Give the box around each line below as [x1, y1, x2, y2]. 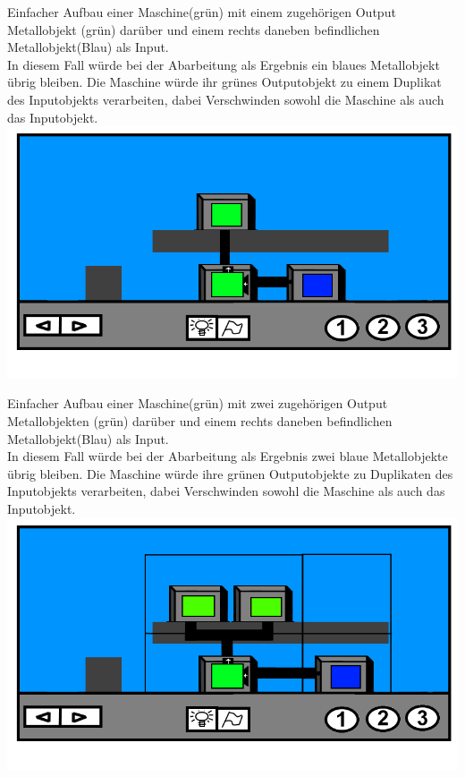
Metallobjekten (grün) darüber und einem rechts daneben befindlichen [7, 411, 393, 430]
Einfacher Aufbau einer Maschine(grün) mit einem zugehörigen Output [7, 3, 396, 21]
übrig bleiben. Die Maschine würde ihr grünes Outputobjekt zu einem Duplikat [7, 73, 442, 91]
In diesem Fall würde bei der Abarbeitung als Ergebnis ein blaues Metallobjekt [7, 55, 440, 73]
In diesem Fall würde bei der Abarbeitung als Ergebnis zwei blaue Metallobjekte [7, 447, 448, 465]
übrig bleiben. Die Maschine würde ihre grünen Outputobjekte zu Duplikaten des [7, 464, 453, 482]
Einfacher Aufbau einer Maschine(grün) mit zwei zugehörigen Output [7, 394, 388, 413]
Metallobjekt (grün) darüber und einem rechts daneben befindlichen [7, 20, 380, 38]
